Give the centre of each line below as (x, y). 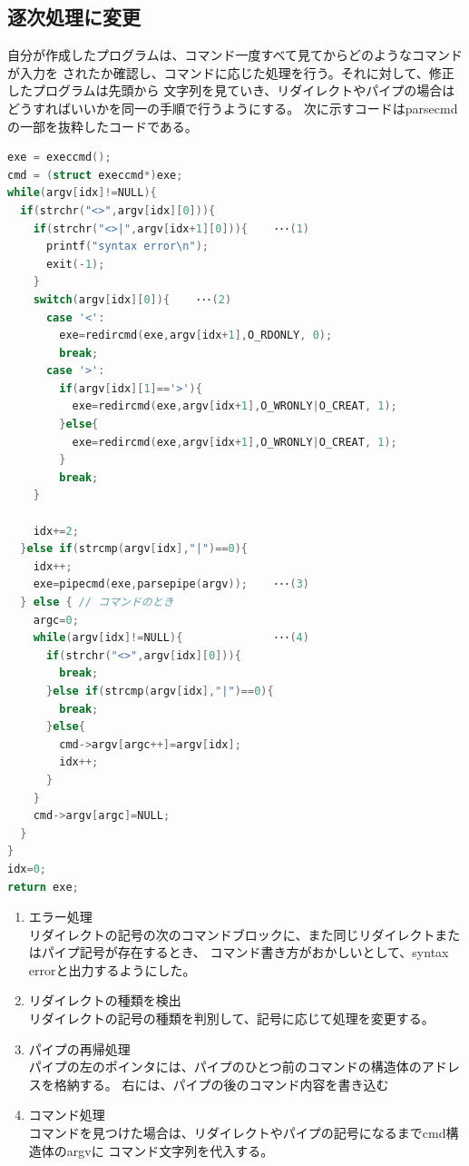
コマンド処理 (67, 1115)
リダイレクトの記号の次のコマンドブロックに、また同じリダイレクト (232, 934)
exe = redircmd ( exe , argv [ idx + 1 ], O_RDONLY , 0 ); (196, 336)
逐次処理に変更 (74, 17)
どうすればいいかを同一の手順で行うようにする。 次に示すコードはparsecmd (233, 108)
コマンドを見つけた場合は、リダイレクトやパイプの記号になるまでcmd (237, 1133)
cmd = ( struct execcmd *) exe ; (95, 175)
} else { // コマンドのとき (97, 603)
